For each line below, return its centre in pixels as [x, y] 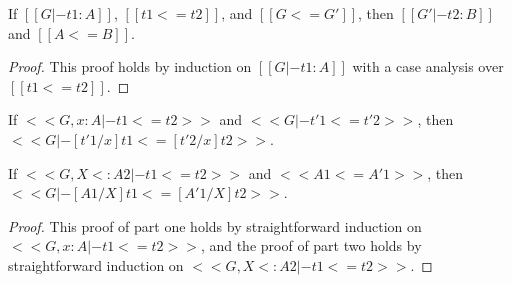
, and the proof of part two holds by [311, 245]
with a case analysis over [428, 66]
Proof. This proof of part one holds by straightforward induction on [215, 225]
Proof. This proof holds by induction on [130, 66]
